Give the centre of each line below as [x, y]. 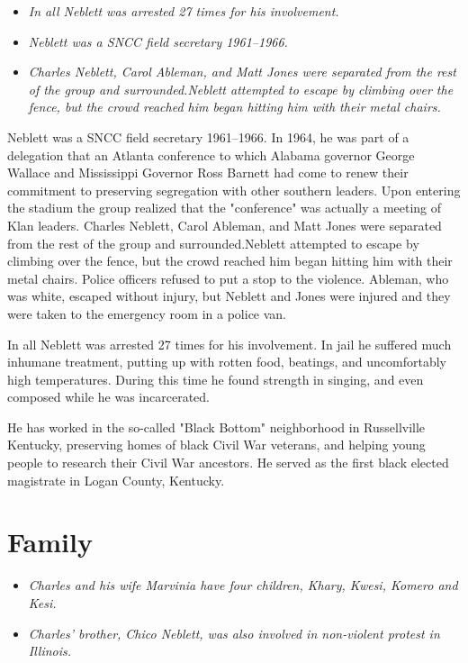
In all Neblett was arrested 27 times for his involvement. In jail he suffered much [229, 344]
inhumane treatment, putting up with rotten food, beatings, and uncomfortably [227, 362]
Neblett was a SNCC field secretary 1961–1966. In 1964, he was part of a [208, 136]
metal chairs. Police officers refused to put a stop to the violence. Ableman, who [228, 278]
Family [50, 542]
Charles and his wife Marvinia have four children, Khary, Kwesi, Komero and [243, 585]
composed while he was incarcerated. [108, 397]
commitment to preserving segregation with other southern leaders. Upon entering [234, 190]
